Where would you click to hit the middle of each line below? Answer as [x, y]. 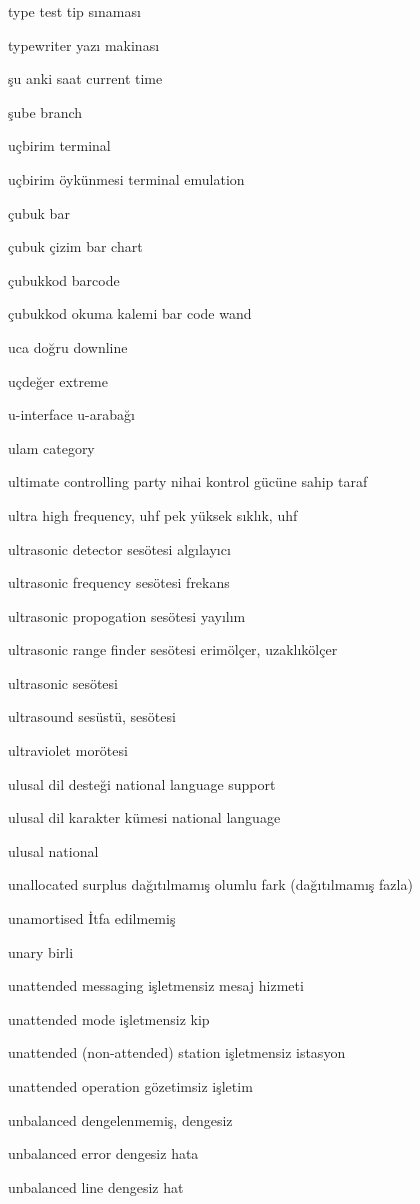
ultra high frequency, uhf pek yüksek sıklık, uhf [153, 514]
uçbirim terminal [59, 145]
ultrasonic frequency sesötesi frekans [119, 582]
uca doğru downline [68, 346]
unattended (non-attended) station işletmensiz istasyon [177, 1052]
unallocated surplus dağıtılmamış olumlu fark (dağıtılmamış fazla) [210, 884]
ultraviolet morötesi [68, 750]
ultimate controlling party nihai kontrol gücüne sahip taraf [188, 481]
